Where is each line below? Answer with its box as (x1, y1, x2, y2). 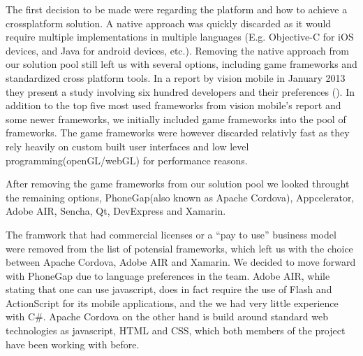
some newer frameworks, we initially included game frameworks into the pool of (6, 111, 346, 126)
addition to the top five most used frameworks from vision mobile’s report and (6, 98, 341, 113)
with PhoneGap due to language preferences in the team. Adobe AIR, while (6, 268, 330, 283)
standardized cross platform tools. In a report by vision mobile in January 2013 (6, 70, 346, 85)
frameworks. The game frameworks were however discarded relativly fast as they (6, 125, 350, 140)
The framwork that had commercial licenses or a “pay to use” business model (6, 227, 336, 241)
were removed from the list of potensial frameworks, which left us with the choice (6, 241, 353, 255)
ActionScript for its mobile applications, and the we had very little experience (6, 295, 339, 310)
